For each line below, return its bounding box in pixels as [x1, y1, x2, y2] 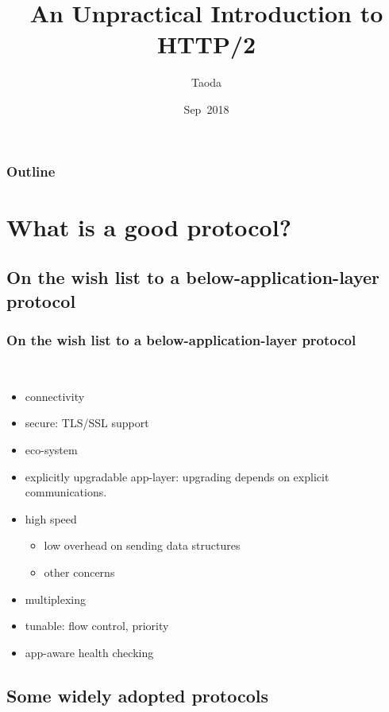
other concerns [44, 563, 115, 580]
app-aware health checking [25, 644, 154, 660]
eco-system [25, 441, 78, 457]
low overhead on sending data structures [44, 537, 241, 554]
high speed [25, 510, 77, 527]
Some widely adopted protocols [6, 683, 269, 707]
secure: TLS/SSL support [25, 414, 149, 431]
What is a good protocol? [6, 210, 291, 243]
